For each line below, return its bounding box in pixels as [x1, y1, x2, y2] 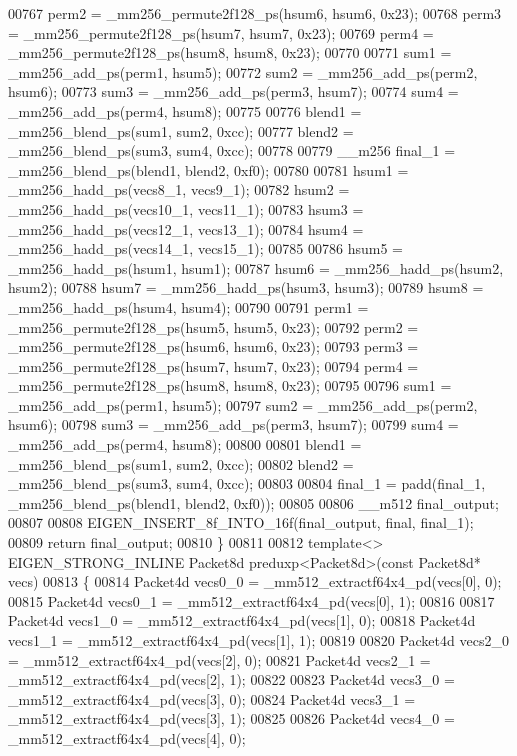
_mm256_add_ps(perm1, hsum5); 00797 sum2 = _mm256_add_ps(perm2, [8, 394, 478, 415]
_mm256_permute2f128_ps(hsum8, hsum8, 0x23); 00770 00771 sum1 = [8, 42, 452, 63]
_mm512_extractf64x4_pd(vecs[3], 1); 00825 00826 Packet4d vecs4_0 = [8, 708, 455, 729]
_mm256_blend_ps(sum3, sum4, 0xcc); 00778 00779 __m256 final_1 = [8, 140, 456, 161]
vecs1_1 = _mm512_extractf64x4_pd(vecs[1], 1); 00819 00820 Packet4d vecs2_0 [8, 630, 509, 650]
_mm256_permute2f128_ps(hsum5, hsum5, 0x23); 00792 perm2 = [8, 316, 419, 337]
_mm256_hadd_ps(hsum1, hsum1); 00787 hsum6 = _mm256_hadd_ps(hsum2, [8, 257, 504, 278]
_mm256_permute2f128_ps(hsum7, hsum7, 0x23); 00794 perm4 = [8, 355, 419, 376]
